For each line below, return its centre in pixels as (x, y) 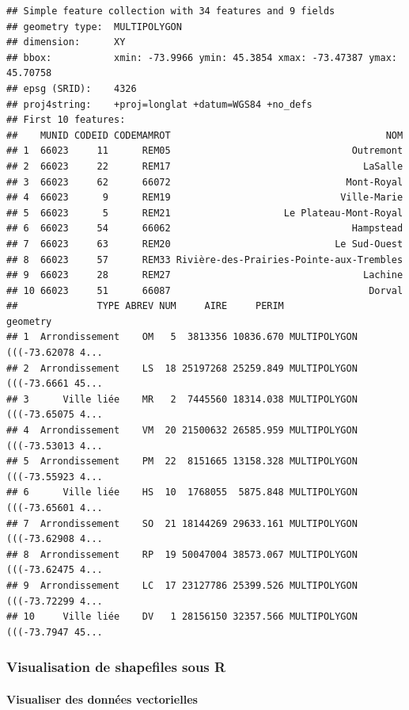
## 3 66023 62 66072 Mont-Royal (205, 182)
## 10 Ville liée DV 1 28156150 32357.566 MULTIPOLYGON (182, 617)
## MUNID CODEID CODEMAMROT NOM (205, 135)
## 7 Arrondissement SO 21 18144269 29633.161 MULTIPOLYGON (182, 523)
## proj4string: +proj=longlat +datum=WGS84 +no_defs (159, 104)
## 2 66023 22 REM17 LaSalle (205, 166)
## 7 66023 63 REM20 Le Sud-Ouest (205, 244)
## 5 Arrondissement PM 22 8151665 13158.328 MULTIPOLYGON (182, 462)
